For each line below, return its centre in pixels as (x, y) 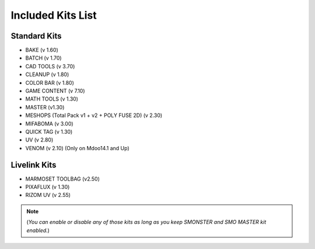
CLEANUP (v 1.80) (47, 75)
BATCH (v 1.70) (43, 58)
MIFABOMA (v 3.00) (49, 123)
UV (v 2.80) (39, 140)
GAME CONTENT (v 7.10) (55, 91)
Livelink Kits (34, 165)
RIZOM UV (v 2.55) (48, 195)
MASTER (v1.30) (45, 107)
